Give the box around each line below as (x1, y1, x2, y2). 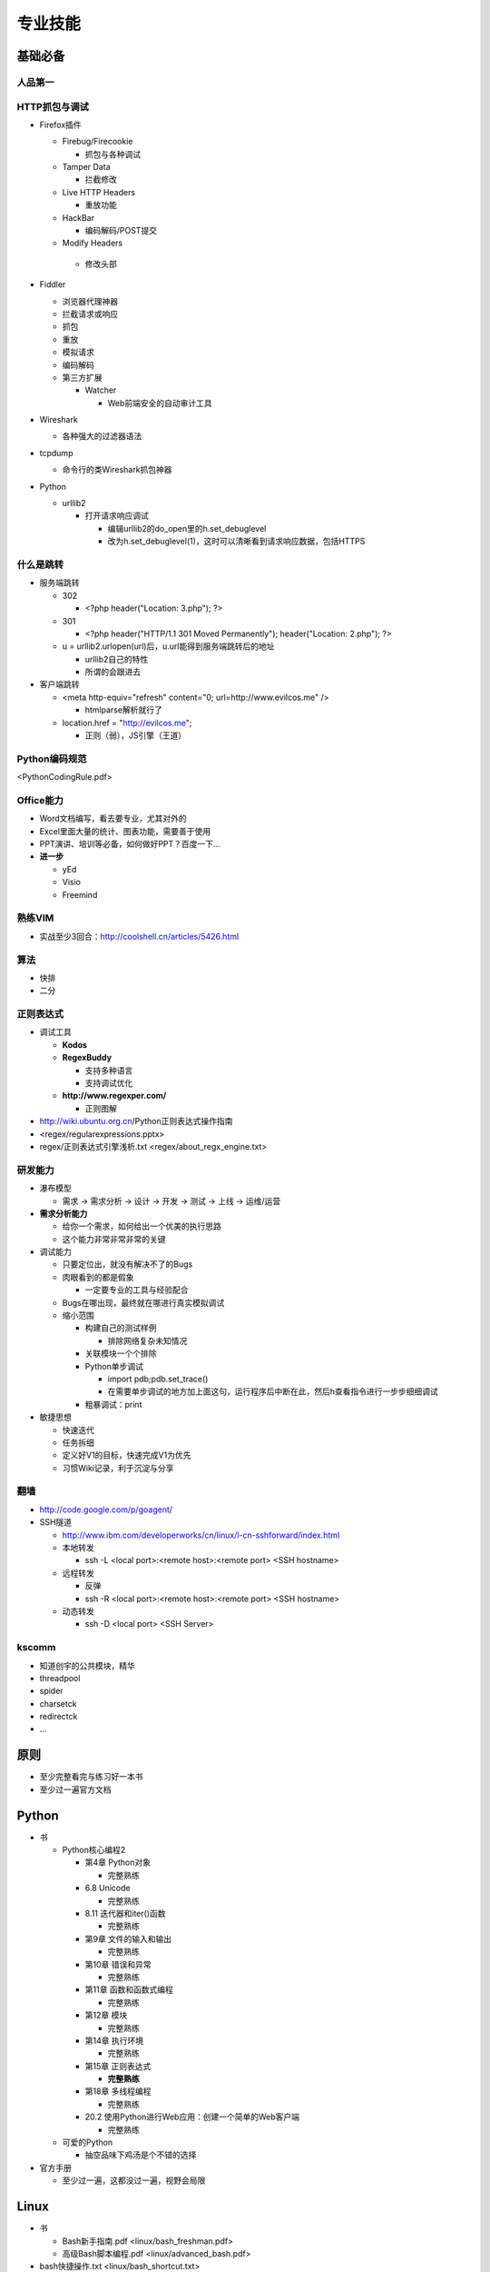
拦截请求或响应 (62, 308, 118, 319)
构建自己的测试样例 (84, 1322, 157, 1333)
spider (39, 1686, 64, 1697)
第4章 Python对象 (84, 1857, 152, 1868)
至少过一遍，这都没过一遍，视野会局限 (62, 2175, 206, 2186)
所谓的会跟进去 (84, 666, 141, 677)
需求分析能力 (39, 1208, 88, 1219)
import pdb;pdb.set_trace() (107, 1373, 209, 1384)
